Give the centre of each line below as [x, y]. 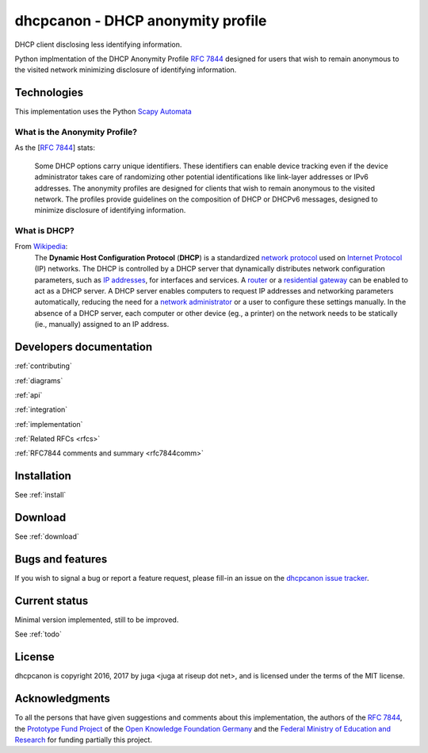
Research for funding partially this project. [83, 740]
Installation [43, 476]
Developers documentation [84, 347]
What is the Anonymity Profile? [76, 132]
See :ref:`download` [47, 536]
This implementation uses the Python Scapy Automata [103, 112]
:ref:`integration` [41, 409]
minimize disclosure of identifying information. [110, 210]
